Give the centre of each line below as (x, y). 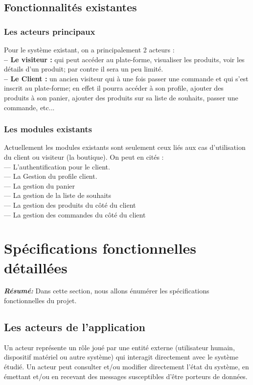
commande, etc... (29, 107)
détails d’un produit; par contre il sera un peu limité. (84, 69)
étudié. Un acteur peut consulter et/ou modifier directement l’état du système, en (126, 367)
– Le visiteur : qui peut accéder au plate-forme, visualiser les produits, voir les (124, 59)
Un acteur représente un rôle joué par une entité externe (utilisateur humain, (119, 347)
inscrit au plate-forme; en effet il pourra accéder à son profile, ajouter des (114, 88)
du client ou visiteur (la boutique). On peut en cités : (84, 156)
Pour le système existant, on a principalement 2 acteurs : (89, 49)
